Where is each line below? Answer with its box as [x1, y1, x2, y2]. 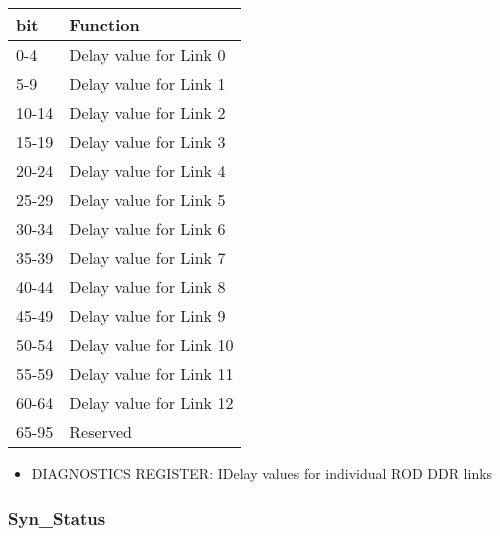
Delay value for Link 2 [69, 101, 226, 124]
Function [69, 13, 140, 36]
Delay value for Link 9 [69, 304, 226, 327]
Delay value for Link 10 [69, 333, 234, 356]
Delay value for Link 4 [69, 159, 226, 182]
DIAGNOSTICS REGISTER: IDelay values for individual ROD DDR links [31, 463, 493, 483]
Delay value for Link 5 [69, 188, 226, 211]
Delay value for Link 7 [69, 246, 226, 269]
